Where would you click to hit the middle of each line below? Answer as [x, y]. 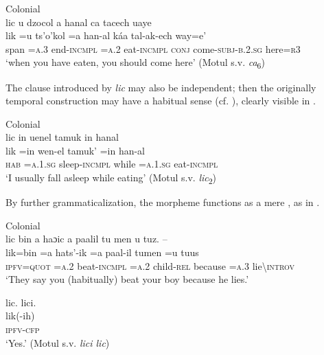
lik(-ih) [20, 316]
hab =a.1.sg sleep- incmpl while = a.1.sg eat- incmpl [112, 164]
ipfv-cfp [23, 329]
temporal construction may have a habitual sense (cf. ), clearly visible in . [161, 101]
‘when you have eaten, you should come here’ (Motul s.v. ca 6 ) [135, 63]
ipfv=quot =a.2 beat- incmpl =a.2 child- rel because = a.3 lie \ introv [150, 265]
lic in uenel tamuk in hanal [62, 137]
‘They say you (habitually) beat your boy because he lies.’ [127, 279]
